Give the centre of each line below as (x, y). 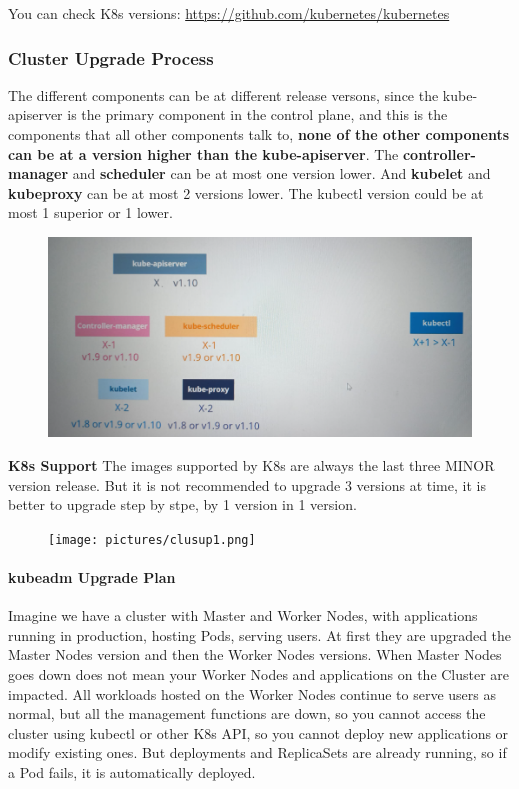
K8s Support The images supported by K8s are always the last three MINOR (251, 465)
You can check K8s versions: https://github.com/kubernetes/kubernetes (229, 13)
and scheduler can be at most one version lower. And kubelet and (281, 173)
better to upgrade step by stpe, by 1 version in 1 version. (182, 504)
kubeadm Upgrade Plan (92, 577)
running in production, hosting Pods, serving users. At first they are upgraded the (260, 634)
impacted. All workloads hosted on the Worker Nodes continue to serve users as (252, 693)
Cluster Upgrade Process (111, 57)
